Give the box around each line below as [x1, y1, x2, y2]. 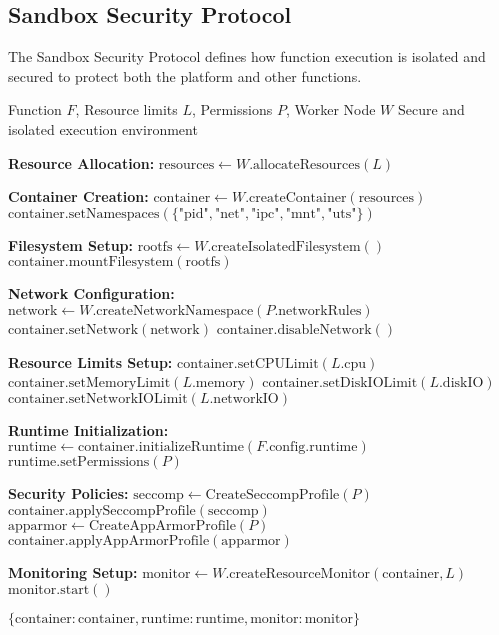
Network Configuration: [8, 283, 175, 304]
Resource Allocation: [8, 152, 155, 173]
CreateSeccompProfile [205, 488, 340, 503]
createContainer [249, 191, 347, 206]
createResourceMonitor [229, 566, 371, 581]
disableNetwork [277, 322, 372, 337]
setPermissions [60, 455, 150, 470]
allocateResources [253, 157, 361, 172]
